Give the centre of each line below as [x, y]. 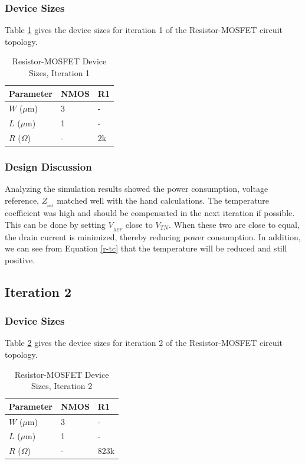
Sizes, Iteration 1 [59, 73]
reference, [22, 200]
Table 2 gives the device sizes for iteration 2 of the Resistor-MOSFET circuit [144, 343]
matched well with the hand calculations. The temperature [163, 200]
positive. [20, 259]
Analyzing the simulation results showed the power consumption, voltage [137, 189]
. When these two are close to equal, [234, 224]
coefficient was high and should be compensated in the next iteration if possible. [150, 213]
